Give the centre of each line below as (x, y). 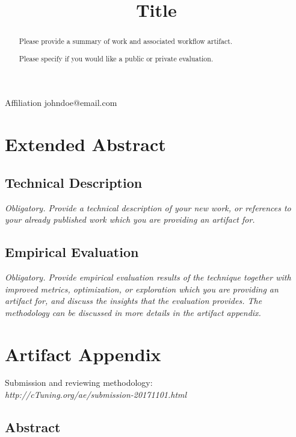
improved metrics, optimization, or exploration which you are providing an (142, 289)
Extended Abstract (85, 144)
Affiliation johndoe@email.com (61, 103)
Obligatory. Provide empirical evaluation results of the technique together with (148, 277)
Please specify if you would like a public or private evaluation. (116, 58)
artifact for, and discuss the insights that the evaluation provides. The (134, 301)
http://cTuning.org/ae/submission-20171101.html (96, 395)
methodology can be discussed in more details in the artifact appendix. (133, 312)
